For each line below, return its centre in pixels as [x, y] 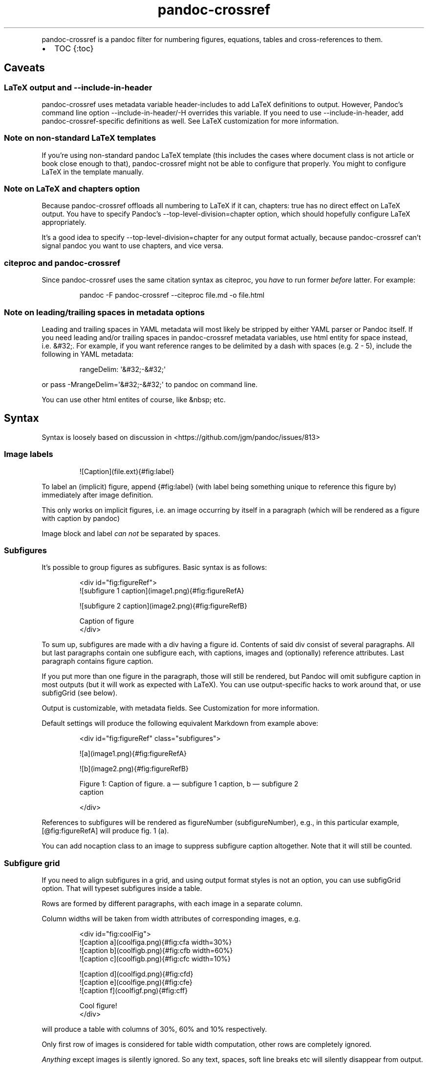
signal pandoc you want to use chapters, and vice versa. [133, 246]
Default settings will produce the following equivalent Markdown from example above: [180, 723]
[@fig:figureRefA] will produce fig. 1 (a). [105, 831]
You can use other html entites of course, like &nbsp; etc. [134, 399]
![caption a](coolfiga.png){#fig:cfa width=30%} [156, 942]
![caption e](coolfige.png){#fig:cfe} [136, 982]
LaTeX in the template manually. [93, 172]
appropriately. [64, 222]
